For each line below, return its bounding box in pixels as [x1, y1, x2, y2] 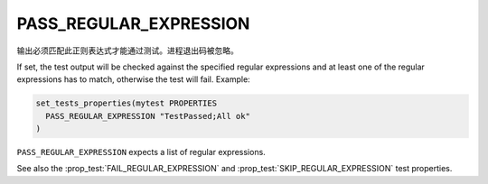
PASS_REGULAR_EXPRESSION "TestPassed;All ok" [45, 111, 250, 121]
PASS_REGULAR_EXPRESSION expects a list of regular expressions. [16, 147, 266, 158]
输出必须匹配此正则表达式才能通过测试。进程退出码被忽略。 [16, 45, 239, 56]
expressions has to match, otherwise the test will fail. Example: [16, 74, 250, 85]
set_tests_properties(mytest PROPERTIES [35, 98, 217, 108]
